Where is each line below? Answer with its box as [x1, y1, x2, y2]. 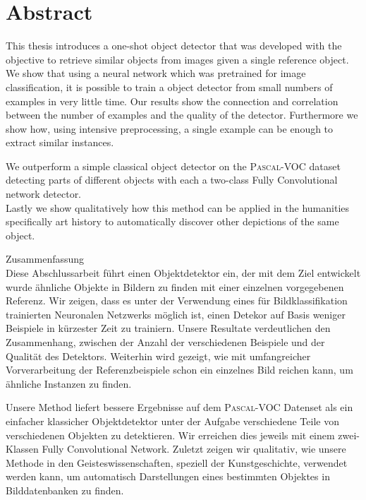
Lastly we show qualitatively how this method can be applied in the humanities [6, 200, 350, 215]
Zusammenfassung [6, 251, 85, 266]
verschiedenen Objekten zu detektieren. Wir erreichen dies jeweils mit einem [6, 427, 335, 442]
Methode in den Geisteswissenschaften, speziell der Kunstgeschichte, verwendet [6, 455, 348, 470]
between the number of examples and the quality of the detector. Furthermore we [6, 107, 358, 122]
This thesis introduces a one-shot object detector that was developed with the [6, 38, 342, 53]
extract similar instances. [6, 135, 114, 150]
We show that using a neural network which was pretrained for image [6, 66, 306, 81]
